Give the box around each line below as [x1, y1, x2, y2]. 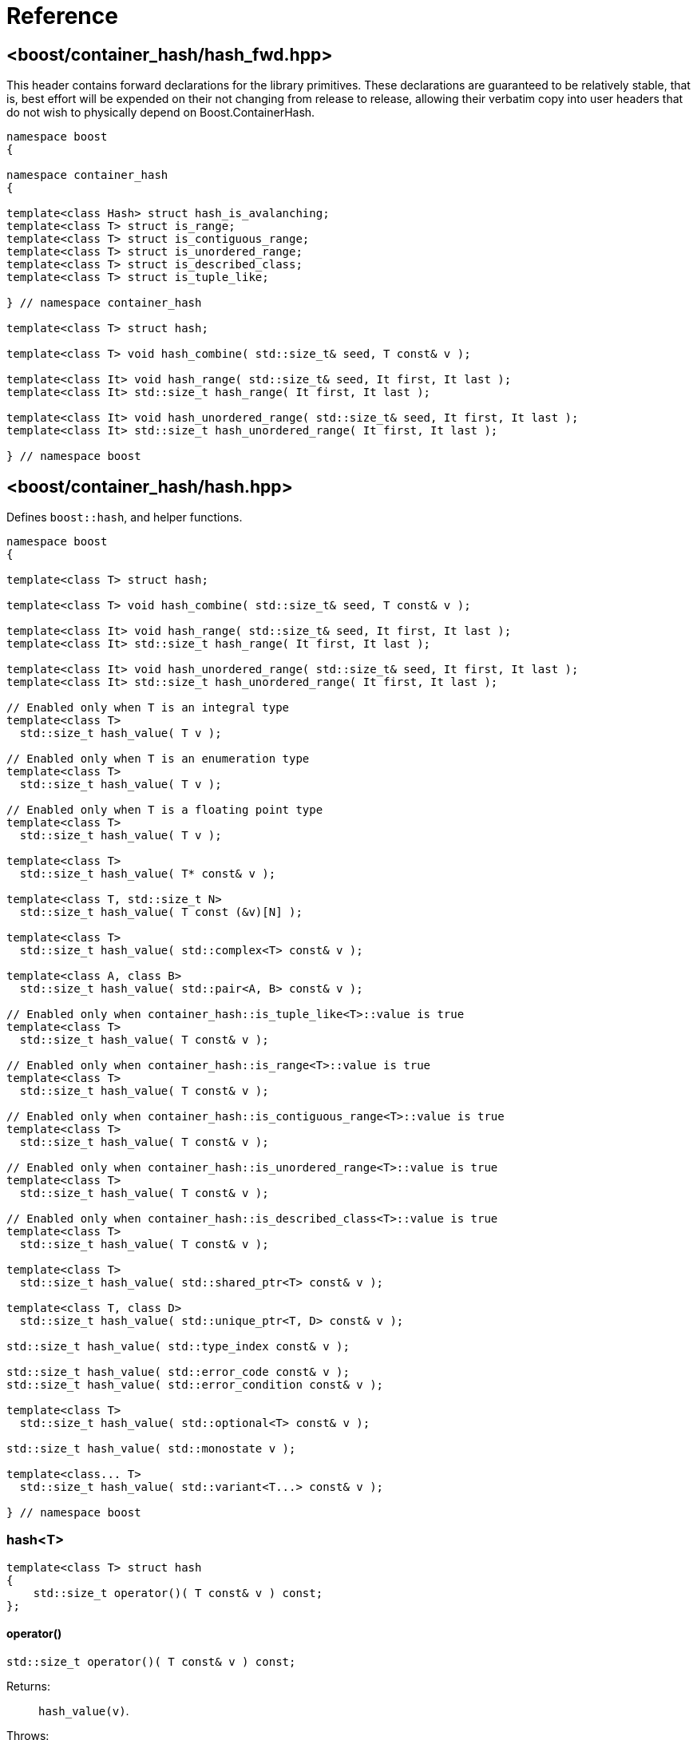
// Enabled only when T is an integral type [6, 701, 290, 715]
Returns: [6, 1679, 51, 1693]
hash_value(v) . [38, 1703, 129, 1718]
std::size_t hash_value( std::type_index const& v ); [6, 1340, 350, 1354]
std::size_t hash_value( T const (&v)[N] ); [19, 906, 303, 919]
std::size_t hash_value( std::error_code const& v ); [6, 1365, 350, 1379]
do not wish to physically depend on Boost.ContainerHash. [6, 105, 315, 120]
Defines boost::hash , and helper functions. [6, 510, 243, 525]
